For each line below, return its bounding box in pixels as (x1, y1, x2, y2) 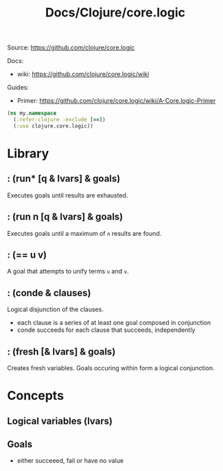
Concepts (7, 388, 64, 404)
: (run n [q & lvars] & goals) (7, 211, 124, 223)
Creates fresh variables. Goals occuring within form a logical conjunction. (7, 364, 215, 372)
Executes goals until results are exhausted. (7, 191, 128, 200)
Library (7, 146, 49, 161)
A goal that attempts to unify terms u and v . (7, 267, 129, 276)
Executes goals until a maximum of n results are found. (7, 229, 162, 237)
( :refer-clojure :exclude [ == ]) (13, 117, 106, 123)
